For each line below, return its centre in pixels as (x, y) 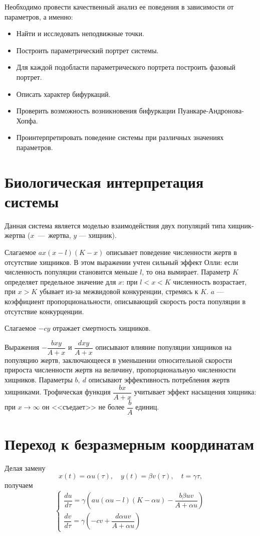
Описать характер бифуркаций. (63, 94)
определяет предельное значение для (60, 281)
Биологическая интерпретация (104, 181)
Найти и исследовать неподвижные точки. (80, 33)
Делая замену (25, 467)
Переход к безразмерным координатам (129, 443)
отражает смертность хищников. (102, 328)
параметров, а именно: (39, 16)
